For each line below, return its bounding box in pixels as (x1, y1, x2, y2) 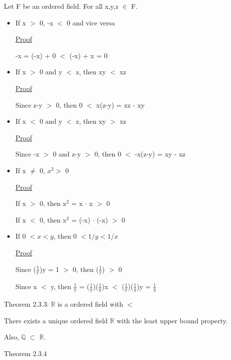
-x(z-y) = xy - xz (134, 149, 186, 159)
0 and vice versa (66, 17, 115, 27)
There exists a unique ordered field (4, 315, 108, 325)
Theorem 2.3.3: (4, 299, 49, 309)
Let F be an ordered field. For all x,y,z (4, 1, 119, 11)
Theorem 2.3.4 (4, 348, 47, 358)
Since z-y (15, 99, 42, 110)
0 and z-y (53, 149, 81, 159)
